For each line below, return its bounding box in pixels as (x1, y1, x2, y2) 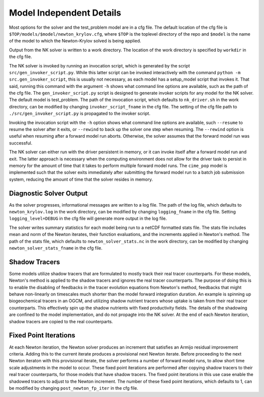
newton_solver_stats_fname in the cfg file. (9, 245, 103, 251)
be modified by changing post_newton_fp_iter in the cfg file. (9, 385, 138, 391)
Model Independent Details (9, 7, 122, 18)
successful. (9, 140, 33, 146)
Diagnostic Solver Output (9, 189, 88, 197)
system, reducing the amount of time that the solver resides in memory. (9, 176, 154, 182)
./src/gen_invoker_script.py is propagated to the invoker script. (9, 110, 151, 117)
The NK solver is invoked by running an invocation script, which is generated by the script (9, 63, 190, 68)
